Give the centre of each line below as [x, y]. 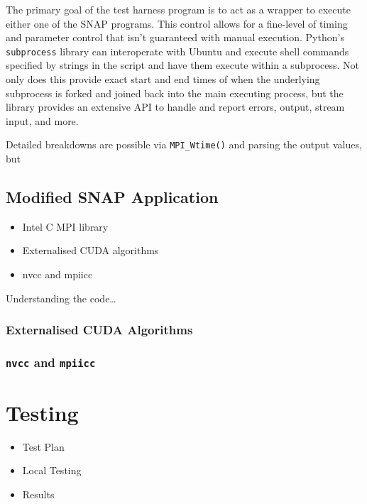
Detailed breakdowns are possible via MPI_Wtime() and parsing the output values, [184, 144]
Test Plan [43, 446]
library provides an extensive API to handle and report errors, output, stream [175, 107]
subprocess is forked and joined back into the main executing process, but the [175, 93]
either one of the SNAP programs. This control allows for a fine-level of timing [177, 23]
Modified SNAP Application [112, 197]
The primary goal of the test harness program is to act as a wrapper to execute [178, 9]
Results [38, 494]
